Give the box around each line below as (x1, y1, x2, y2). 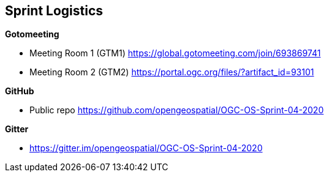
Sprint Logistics (5, 3, 104, 18)
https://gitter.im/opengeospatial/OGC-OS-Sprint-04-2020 (29, 143, 263, 154)
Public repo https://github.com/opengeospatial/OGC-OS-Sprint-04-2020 (29, 105, 324, 116)
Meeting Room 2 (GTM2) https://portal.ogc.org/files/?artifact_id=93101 (29, 67, 314, 78)
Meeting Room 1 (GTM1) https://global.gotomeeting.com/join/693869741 (29, 48, 321, 59)
